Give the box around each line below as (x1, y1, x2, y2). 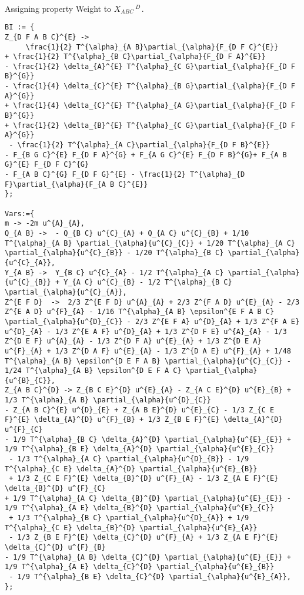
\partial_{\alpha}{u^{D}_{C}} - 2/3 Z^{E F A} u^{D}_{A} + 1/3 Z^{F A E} (5, 317, 300, 326)
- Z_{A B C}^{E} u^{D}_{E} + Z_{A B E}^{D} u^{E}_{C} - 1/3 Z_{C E (5, 405, 275, 414)
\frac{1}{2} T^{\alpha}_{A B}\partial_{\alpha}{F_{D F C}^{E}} (25, 42, 279, 51)
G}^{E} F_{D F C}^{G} (5, 160, 89, 169)
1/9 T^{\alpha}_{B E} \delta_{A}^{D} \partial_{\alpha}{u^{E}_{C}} (5, 445, 275, 454)
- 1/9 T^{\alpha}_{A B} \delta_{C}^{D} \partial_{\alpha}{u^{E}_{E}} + (5, 553, 291, 561)
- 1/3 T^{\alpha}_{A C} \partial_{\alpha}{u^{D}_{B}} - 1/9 (9, 455, 249, 464)
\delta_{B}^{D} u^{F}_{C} (5, 484, 106, 493)
